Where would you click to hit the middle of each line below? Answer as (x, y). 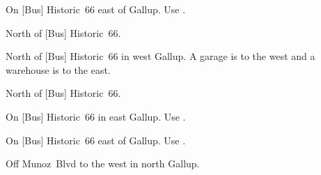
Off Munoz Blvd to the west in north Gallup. (103, 163)
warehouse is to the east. (58, 69)
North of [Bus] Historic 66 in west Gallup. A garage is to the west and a (160, 56)
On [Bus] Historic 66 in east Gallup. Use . (96, 116)
